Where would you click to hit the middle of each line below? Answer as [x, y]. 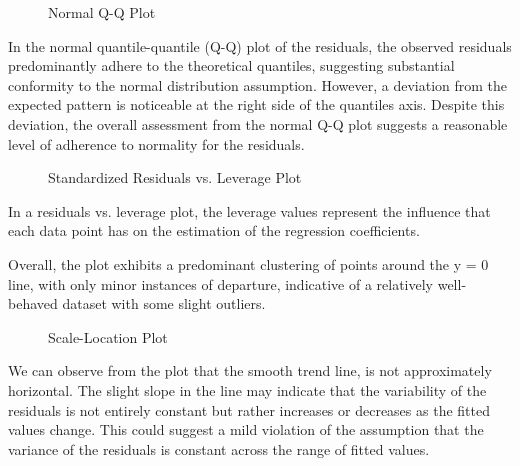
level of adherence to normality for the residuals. [156, 143]
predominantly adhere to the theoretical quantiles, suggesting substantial [231, 65]
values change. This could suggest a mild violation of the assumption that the [246, 429]
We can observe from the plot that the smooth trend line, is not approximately [250, 370]
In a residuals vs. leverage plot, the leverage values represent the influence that [249, 210]
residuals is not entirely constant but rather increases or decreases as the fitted [249, 409]
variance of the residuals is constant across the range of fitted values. [219, 448]
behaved [33, 303]
